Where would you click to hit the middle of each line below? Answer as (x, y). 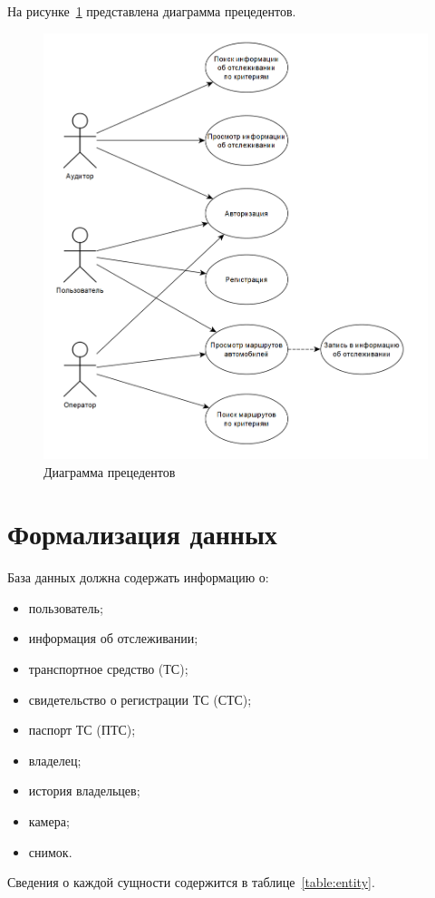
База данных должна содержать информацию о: (138, 577)
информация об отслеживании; (113, 638)
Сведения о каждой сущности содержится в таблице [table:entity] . (191, 882)
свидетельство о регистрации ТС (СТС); (140, 699)
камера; (49, 821)
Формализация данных (142, 534)
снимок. (50, 851)
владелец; (55, 760)
